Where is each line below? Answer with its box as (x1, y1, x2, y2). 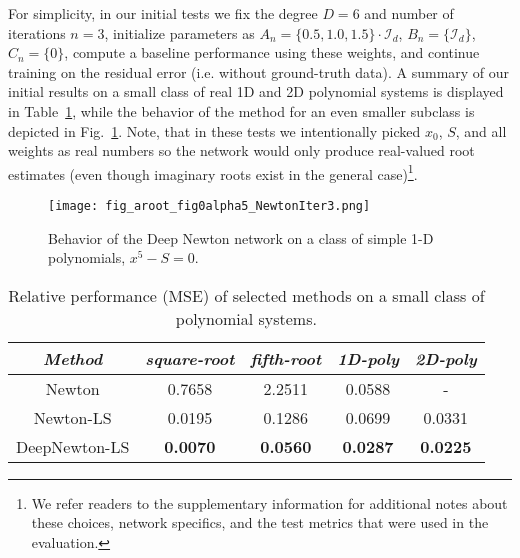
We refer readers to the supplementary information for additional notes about (31, 492, 508, 513)
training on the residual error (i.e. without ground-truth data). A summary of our (8, 61, 510, 82)
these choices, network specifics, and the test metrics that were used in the (31, 512, 489, 533)
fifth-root (250, 346, 322, 370)
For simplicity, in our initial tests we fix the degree (8, 3, 318, 23)
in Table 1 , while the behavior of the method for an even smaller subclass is (8, 100, 475, 121)
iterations (8, 22, 66, 43)
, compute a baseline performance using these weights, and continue (64, 42, 480, 63)
